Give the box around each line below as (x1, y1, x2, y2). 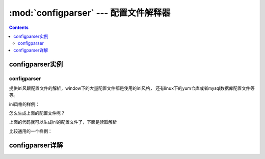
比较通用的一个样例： (9, 128, 53, 134)
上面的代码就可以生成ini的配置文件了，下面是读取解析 (9, 119, 117, 125)
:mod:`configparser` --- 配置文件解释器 (9, 7, 171, 18)
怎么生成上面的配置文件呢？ (9, 110, 65, 116)
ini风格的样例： (9, 101, 40, 107)
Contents (9, 25, 29, 30)
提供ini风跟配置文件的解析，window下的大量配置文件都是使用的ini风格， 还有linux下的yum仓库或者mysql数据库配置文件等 (9, 85, 255, 91)
